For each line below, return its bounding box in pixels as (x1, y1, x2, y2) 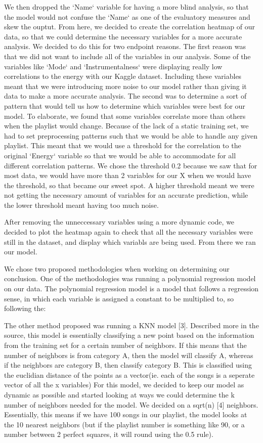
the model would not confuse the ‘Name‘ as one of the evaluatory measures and (4, 11, 250, 22)
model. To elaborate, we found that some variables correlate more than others (4, 110, 246, 121)
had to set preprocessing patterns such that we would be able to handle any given (4, 130, 257, 141)
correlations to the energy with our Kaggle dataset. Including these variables (4, 71, 242, 81)
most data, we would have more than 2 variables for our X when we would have (4, 170, 251, 181)
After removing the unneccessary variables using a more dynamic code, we (4, 216, 235, 227)
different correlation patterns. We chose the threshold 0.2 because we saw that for (4, 160, 257, 170)
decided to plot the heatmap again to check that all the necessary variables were (4, 227, 253, 237)
